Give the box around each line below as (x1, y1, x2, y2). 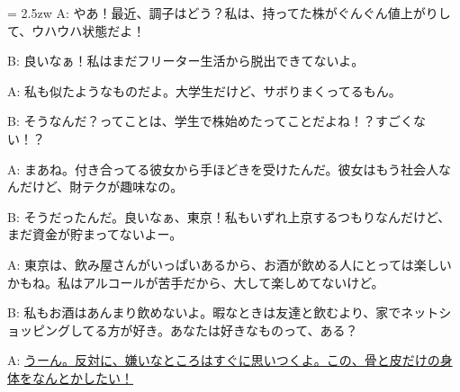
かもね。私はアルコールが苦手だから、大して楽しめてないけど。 (7, 272, 384, 291)
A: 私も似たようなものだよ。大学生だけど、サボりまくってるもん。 (7, 81, 401, 100)
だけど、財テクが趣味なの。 (19, 177, 184, 196)
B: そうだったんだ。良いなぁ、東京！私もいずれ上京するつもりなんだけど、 (7, 207, 451, 226)
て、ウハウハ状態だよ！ (7, 21, 146, 40)
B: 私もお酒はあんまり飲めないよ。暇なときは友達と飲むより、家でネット (7, 303, 439, 322)
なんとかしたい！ (32, 368, 133, 387)
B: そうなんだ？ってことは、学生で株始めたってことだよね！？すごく (7, 111, 414, 130)
